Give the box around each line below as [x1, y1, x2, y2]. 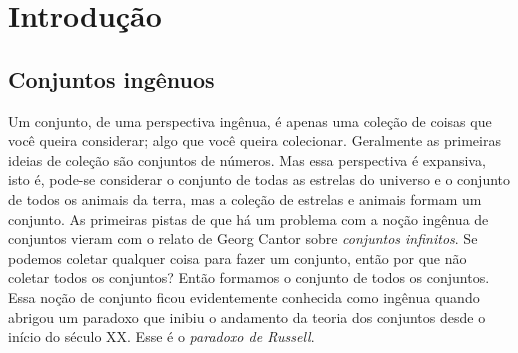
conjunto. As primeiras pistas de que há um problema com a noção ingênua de [8, 208, 489, 229]
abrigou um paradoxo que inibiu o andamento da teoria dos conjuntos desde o [8, 306, 486, 327]
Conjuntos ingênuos [8, 63, 215, 94]
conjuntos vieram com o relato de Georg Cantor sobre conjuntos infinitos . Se [8, 228, 478, 249]
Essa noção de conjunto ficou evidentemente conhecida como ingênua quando [8, 286, 480, 307]
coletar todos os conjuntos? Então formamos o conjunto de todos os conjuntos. [8, 267, 490, 288]
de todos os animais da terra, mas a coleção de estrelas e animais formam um [8, 188, 482, 209]
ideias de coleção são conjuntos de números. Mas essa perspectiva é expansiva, [8, 149, 486, 170]
